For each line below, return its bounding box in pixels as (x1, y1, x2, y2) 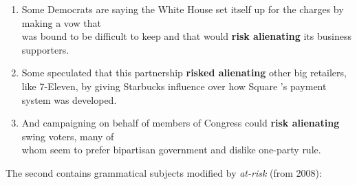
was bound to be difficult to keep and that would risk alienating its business (21, 29, 351, 43)
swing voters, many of (21, 129, 114, 143)
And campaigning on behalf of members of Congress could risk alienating (21, 116, 340, 130)
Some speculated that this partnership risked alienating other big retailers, (21, 65, 347, 80)
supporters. (21, 42, 69, 56)
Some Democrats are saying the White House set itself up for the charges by (21, 2, 344, 16)
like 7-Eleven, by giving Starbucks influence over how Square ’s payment (21, 78, 327, 93)
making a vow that (21, 15, 101, 30)
